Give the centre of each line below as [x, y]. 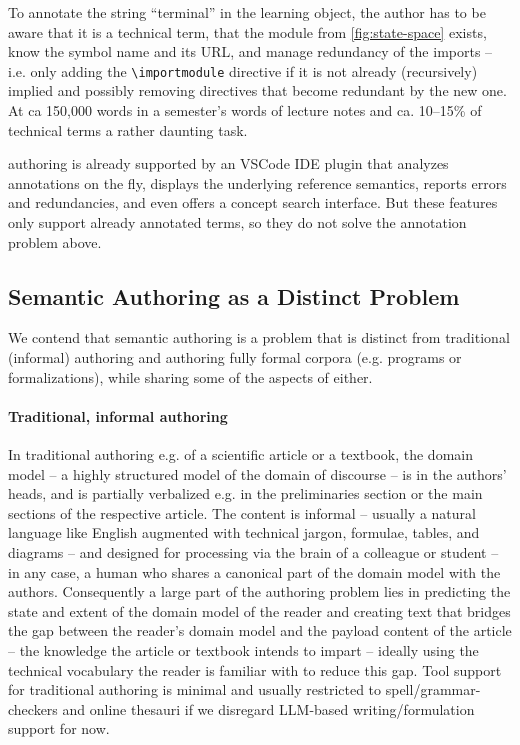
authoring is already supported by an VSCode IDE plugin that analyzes [228, 163]
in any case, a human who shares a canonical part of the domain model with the [254, 571]
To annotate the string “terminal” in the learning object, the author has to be [247, 12]
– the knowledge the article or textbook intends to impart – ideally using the [243, 649]
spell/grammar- [433, 689]
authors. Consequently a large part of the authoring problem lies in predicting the [259, 591]
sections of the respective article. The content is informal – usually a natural [242, 512]
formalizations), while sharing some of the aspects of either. [190, 376]
